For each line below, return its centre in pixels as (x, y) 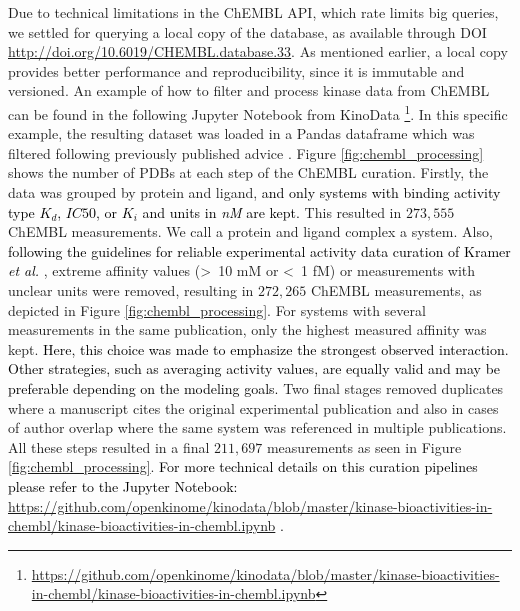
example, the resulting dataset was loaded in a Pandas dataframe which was (241, 133)
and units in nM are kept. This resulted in (272, 211)
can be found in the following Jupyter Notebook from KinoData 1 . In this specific (258, 112)
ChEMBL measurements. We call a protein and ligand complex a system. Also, (250, 231)
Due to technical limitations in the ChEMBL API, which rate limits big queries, (253, 12)
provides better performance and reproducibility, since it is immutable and (236, 70)
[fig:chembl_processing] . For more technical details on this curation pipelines (243, 466)
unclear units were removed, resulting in (131, 289)
